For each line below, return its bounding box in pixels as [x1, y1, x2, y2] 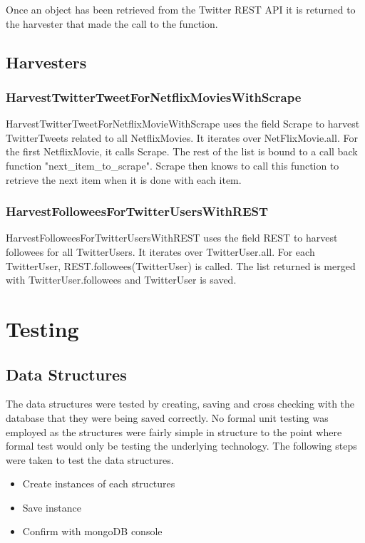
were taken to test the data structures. [6, 452, 174, 467]
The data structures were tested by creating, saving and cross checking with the [6, 396, 355, 411]
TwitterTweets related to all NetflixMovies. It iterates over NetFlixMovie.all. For [6, 130, 358, 145]
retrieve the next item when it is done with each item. [6, 172, 242, 187]
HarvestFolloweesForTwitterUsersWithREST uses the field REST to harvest [6, 230, 338, 245]
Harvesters [6, 51, 87, 73]
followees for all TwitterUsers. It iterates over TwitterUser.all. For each [6, 244, 315, 259]
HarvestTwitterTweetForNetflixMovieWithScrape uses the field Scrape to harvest [6, 116, 360, 131]
